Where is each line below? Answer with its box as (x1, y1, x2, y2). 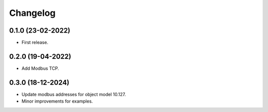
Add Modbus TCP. (21, 65, 59, 71)
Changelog (9, 7, 56, 18)
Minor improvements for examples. (21, 98, 93, 104)
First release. (21, 40, 49, 46)
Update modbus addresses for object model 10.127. (21, 91, 126, 97)
